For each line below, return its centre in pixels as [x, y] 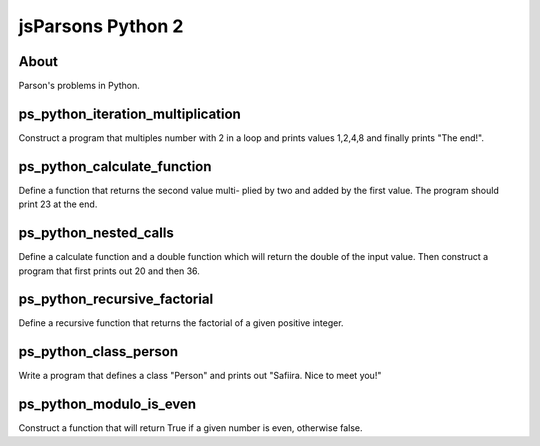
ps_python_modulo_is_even [107, 404]
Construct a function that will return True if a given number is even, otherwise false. [191, 428]
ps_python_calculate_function [115, 166]
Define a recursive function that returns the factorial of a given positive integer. [181, 323]
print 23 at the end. [58, 204]
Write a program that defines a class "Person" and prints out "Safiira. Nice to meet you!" [200, 376]
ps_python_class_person [98, 351]
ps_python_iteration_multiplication [130, 113]
